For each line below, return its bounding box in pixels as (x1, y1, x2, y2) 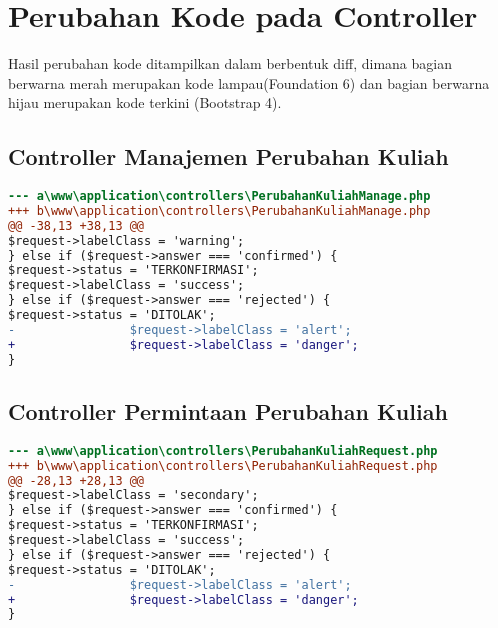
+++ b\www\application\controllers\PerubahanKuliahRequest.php (8, 458, 438, 473)
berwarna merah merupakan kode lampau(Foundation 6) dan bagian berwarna (8, 72, 490, 93)
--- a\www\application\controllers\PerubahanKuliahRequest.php (8, 443, 438, 458)
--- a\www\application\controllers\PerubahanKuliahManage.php (8, 189, 431, 204)
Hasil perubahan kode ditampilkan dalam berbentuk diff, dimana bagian (8, 53, 452, 74)
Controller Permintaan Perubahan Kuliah (8, 396, 448, 426)
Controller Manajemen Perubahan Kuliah (8, 141, 449, 172)
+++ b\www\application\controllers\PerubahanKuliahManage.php (8, 203, 431, 218)
